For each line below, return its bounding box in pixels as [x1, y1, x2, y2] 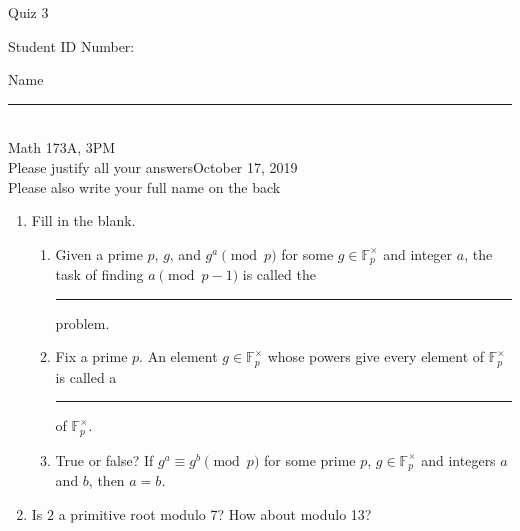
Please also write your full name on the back [8, 176, 281, 197]
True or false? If [55, 449, 154, 470]
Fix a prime [55, 346, 128, 367]
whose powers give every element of [267, 346, 485, 367]
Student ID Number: [8, 35, 135, 56]
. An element [139, 346, 218, 367]
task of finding [55, 264, 144, 285]
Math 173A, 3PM [8, 137, 116, 158]
